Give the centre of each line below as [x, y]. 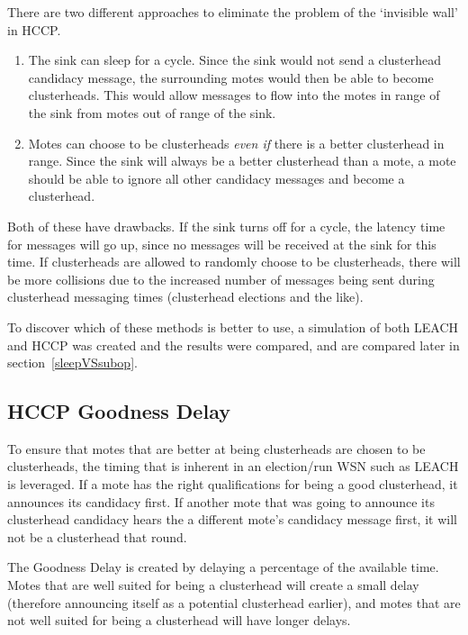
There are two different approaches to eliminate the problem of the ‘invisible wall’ [233, 12]
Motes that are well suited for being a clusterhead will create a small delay [213, 585]
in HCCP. [34, 29]
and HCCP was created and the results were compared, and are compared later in [234, 345]
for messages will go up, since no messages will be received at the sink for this [222, 244]
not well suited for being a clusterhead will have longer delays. [179, 620]
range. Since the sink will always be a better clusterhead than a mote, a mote [242, 161]
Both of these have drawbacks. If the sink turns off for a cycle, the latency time [226, 226]
